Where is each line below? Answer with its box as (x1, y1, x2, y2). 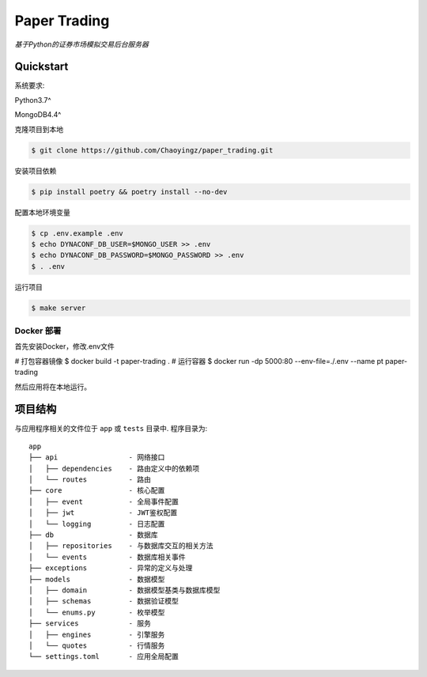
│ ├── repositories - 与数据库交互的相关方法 (28, 542, 213, 550)
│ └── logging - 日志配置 (28, 519, 165, 528)
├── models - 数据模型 (28, 574, 165, 584)
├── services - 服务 (28, 619, 152, 628)
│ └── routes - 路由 (28, 475, 152, 484)
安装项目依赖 (14, 166, 57, 176)
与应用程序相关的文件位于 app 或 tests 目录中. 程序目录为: (14, 423, 208, 433)
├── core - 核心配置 (28, 486, 165, 495)
